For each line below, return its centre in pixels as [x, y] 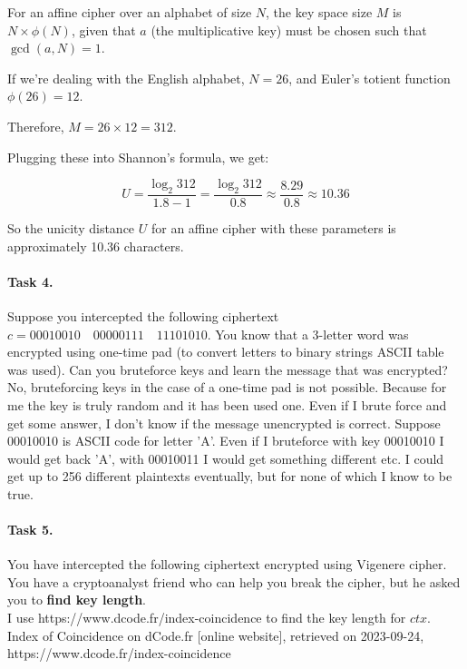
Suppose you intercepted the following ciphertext [143, 315]
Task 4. [30, 281]
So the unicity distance [71, 227]
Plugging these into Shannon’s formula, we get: [138, 157]
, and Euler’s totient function [370, 78]
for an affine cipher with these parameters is [273, 227]
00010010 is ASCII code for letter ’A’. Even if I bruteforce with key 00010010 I [226, 441]
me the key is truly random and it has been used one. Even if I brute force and [227, 404]
